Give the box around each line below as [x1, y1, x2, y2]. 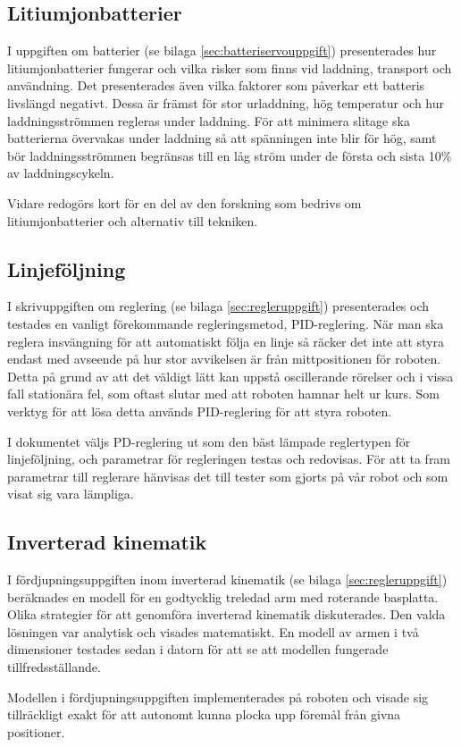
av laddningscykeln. [7, 164, 114, 182]
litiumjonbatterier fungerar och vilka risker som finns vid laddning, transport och [7, 58, 452, 77]
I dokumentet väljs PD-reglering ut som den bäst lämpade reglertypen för [7, 432, 411, 450]
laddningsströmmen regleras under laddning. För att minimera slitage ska [7, 111, 410, 130]
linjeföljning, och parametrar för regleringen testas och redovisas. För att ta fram [7, 449, 451, 468]
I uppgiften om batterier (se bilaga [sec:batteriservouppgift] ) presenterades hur [7, 41, 437, 60]
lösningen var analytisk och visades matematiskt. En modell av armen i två [7, 622, 419, 641]
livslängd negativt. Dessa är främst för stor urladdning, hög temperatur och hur [7, 93, 445, 112]
